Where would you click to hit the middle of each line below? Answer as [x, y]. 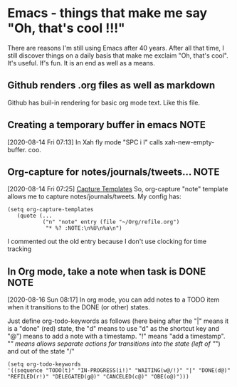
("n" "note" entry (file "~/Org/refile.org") [111, 222]
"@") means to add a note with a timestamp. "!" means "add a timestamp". [116, 336]
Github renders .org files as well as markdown [111, 86]
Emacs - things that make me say [107, 13]
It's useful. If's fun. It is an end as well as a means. [81, 63]
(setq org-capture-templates [51, 210]
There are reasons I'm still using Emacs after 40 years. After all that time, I [116, 48]
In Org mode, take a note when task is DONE [107, 271]
